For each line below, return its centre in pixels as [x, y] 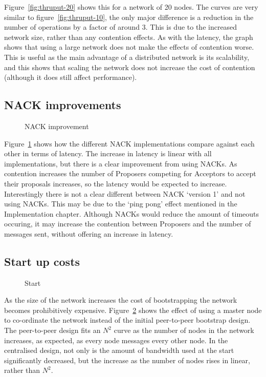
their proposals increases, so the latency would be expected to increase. [116, 183]
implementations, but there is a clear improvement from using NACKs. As [121, 163]
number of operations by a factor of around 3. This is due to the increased [121, 27]
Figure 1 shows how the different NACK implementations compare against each [129, 143]
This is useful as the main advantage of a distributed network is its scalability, [127, 57]
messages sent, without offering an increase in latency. [89, 233]
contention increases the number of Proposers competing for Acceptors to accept [130, 173]
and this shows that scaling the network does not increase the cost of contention [130, 67]
